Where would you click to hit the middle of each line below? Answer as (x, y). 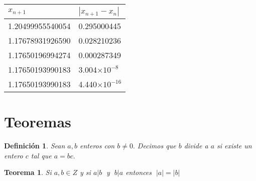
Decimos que (157, 146)
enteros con (97, 146)
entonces (139, 172)
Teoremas (38, 122)
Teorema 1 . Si (28, 172)
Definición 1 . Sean (35, 146)
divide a (196, 146)
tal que (41, 155)
